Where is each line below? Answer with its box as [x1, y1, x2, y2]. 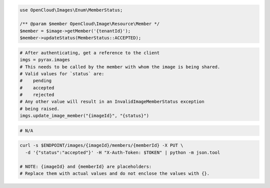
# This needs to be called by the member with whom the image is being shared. [19, 64, 220, 69]
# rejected [19, 92, 54, 97]
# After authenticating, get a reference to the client [19, 50, 160, 55]
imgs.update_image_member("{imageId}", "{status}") [19, 113, 149, 118]
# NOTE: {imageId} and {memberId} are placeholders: [19, 163, 152, 169]
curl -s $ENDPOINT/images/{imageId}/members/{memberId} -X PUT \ [19, 142, 183, 148]
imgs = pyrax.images [19, 57, 70, 62]
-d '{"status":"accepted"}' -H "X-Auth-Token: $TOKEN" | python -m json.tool [25, 149, 220, 155]
